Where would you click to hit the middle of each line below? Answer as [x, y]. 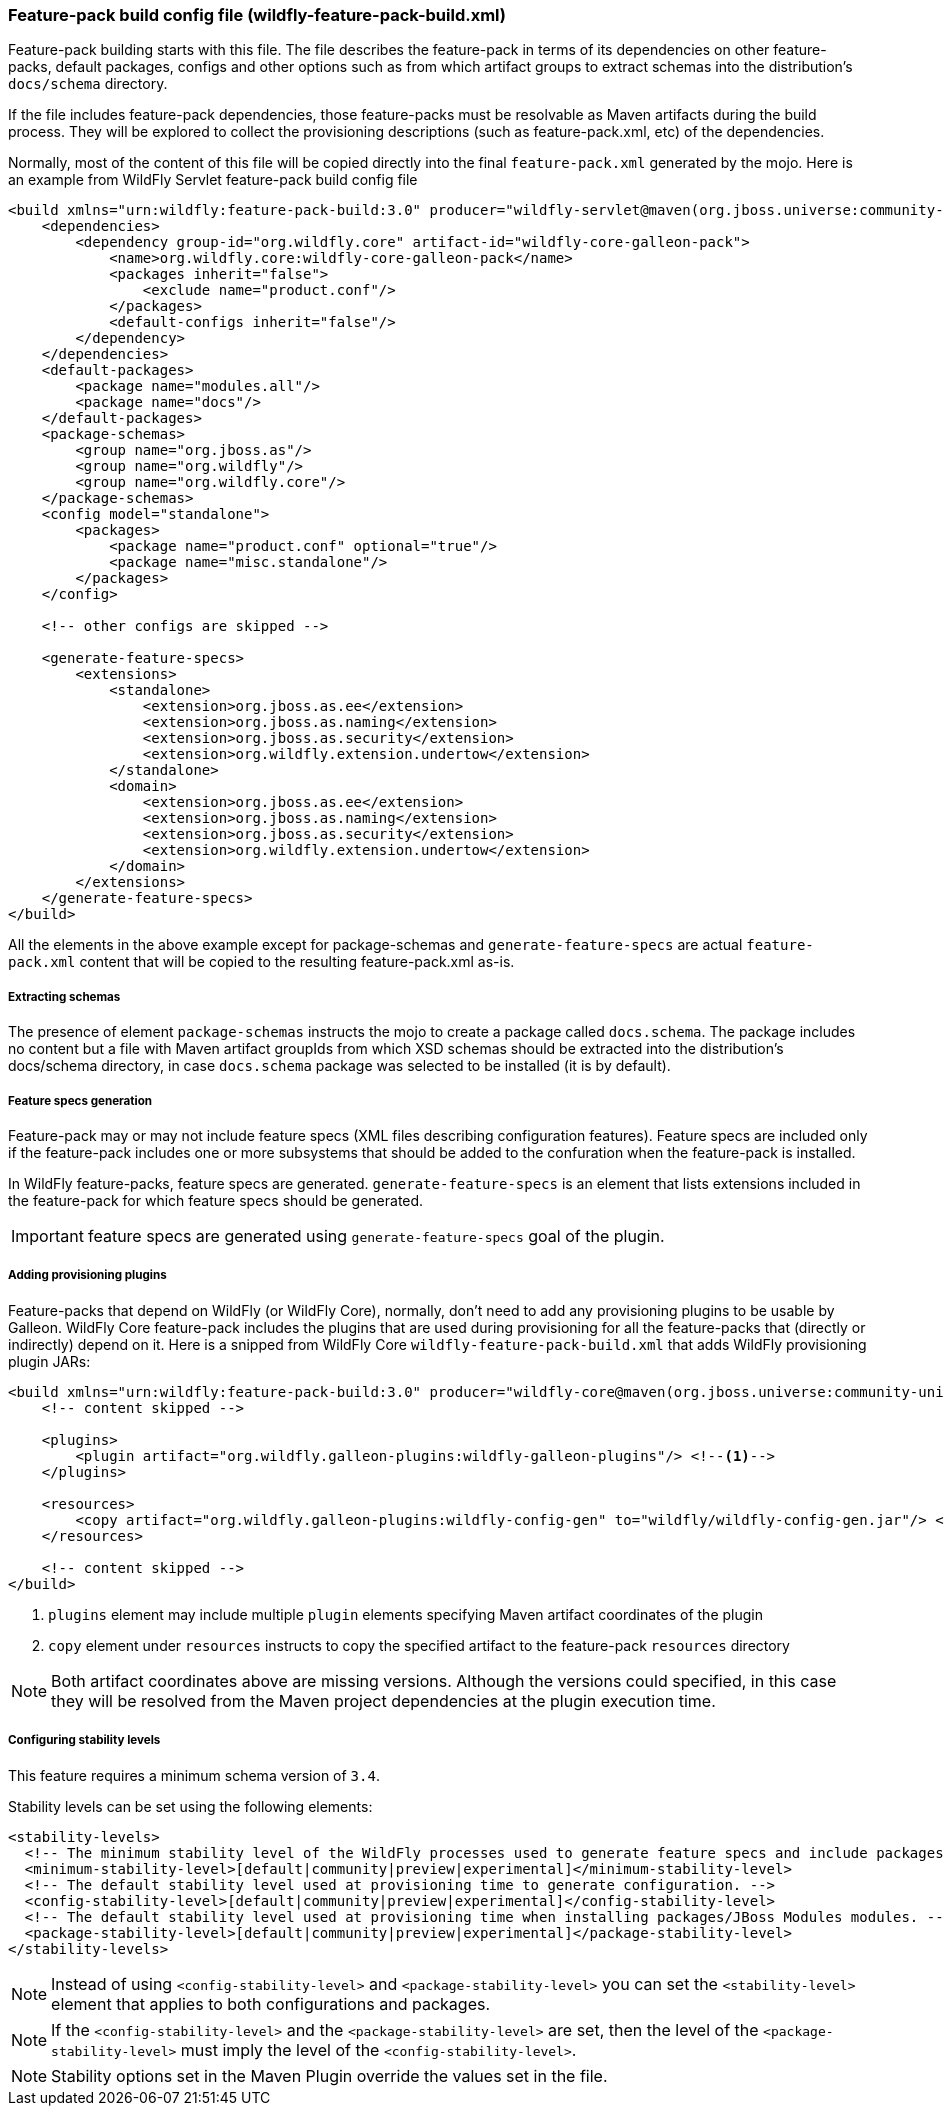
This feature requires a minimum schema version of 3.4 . [194, 1775]
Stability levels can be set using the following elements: [190, 1806]
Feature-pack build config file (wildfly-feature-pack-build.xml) [257, 15]
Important [47, 1235]
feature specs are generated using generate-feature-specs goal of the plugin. [376, 1235]
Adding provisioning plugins [87, 1275]
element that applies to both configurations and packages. [271, 2003]
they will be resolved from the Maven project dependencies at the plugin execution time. [383, 1700]
